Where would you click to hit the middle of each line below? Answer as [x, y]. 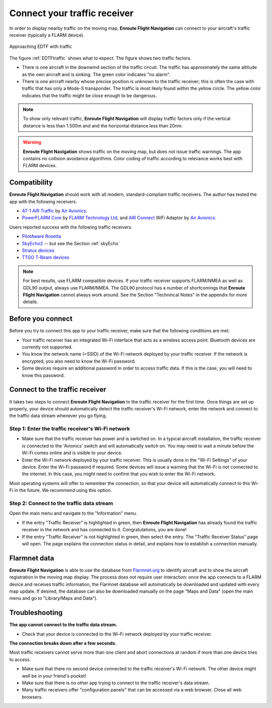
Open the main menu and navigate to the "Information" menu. [73, 513]
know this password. [43, 375]
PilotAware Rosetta [42, 236]
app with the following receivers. [43, 201]
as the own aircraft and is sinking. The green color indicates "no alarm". [96, 74]
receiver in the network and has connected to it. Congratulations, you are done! [104, 530]
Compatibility [31, 183]
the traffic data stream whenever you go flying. [58, 416]
